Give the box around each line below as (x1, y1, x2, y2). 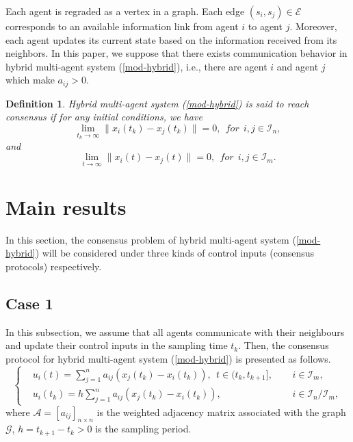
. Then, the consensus (238, 338, 329, 352)
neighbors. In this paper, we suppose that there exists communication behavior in (5, 46, 348, 60)
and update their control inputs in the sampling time (5, 338, 228, 352)
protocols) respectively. (5, 259, 102, 273)
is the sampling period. (95, 421, 192, 436)
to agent (248, 19, 283, 33)
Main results (5, 192, 127, 220)
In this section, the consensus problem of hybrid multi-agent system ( (5, 232, 296, 246)
